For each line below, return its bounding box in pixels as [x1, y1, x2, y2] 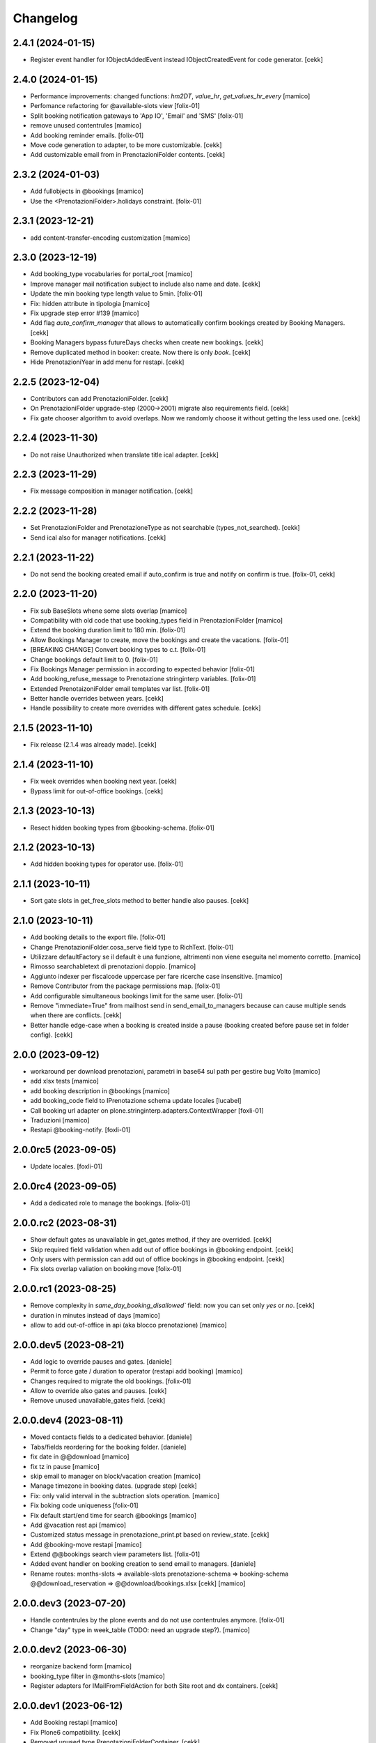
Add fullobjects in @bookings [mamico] [30, 187, 144, 195]
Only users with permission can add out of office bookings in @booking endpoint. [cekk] [30, 1255, 285, 1263]
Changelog [13, 10, 78, 26]
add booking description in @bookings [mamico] [30, 1086, 171, 1095]
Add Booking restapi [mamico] [30, 1719, 118, 1727]
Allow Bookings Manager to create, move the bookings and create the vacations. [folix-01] [30, 635, 289, 644]
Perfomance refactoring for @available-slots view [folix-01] [30, 102, 201, 110]
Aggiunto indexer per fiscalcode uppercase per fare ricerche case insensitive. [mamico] [30, 972, 283, 980]
